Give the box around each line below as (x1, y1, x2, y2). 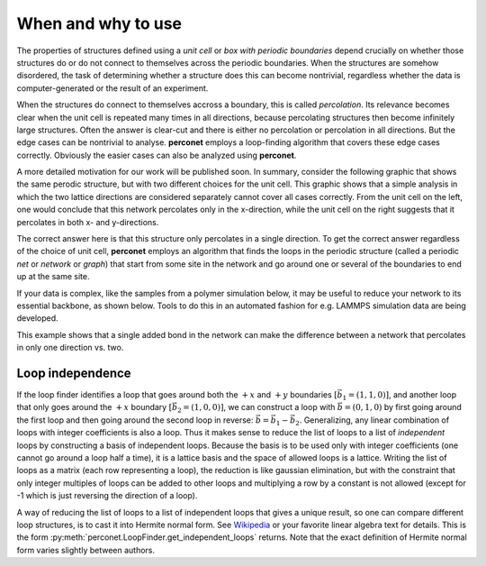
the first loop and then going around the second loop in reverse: (16, 415, 254, 425)
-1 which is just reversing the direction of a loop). (16, 490, 198, 501)
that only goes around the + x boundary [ (16, 402, 173, 413)
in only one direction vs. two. (16, 342, 124, 353)
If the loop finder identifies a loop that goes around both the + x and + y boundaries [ (16, 389, 337, 400)
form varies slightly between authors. (16, 544, 156, 555)
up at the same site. (16, 271, 90, 282)
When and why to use (16, 14, 183, 33)
